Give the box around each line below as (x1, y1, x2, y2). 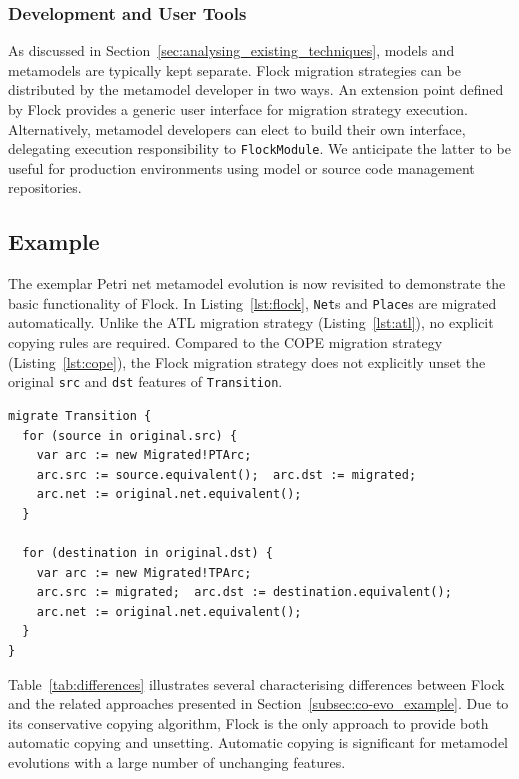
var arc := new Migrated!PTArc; (36, 448, 252, 463)
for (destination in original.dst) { (22, 546, 273, 561)
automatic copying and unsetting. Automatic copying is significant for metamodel (8, 732, 509, 753)
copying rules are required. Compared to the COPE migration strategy (8, 332, 443, 353)
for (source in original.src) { (22, 428, 238, 443)
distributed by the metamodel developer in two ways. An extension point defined (8, 79, 504, 100)
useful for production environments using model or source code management (8, 157, 475, 178)
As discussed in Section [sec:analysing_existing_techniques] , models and (8, 40, 455, 61)
